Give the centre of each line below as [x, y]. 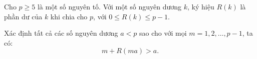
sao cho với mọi [163, 33]
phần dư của [23, 16]
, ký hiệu [201, 6]
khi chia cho [69, 16]
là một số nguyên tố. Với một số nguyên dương [109, 6]
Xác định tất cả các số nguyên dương [61, 33]
